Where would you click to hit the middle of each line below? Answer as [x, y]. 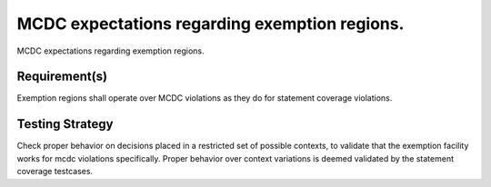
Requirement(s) [62, 77]
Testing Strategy [65, 124]
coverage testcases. [55, 172]
